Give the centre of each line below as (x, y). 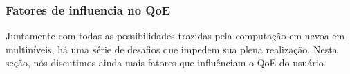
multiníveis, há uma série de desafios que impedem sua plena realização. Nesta (172, 49)
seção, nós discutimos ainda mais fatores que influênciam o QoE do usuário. (166, 63)
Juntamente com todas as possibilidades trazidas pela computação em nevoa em (175, 36)
